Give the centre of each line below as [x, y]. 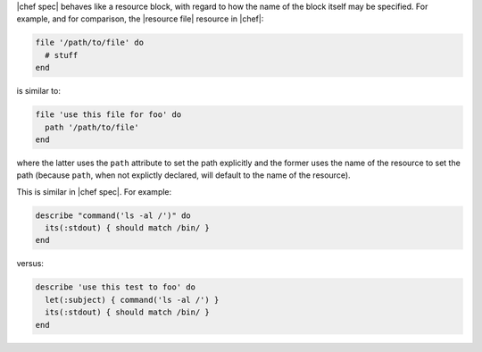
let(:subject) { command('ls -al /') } [132, 300]
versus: [30, 264]
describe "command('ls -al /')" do [113, 215]
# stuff [62, 55]
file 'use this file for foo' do [108, 115]
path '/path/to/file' [92, 127]
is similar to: [39, 91]
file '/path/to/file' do [90, 43]
